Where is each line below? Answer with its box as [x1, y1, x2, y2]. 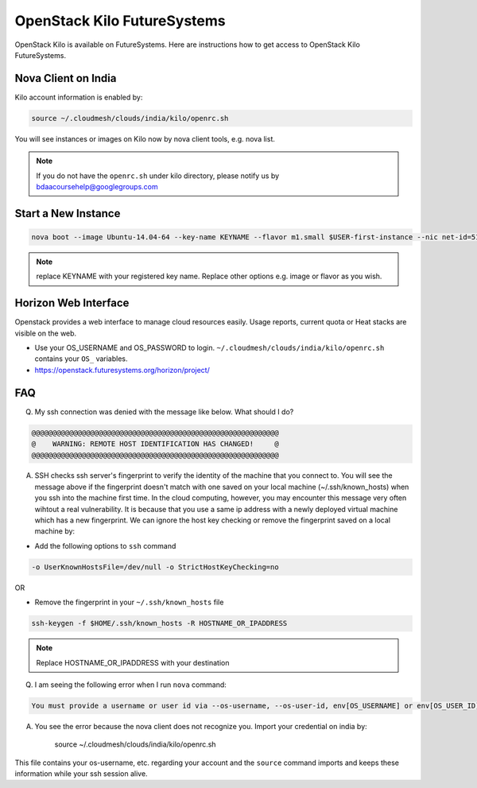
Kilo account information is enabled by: [14, 92, 143, 102]
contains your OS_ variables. [34, 354, 128, 363]
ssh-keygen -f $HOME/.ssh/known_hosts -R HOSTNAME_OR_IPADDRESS [31, 619, 288, 628]
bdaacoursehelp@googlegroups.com [36, 181, 158, 191]
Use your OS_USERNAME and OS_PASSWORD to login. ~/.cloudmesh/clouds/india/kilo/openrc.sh [34, 343, 385, 353]
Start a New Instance [14, 207, 121, 220]
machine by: [34, 526, 76, 536]
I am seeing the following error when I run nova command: [34, 680, 227, 689]
